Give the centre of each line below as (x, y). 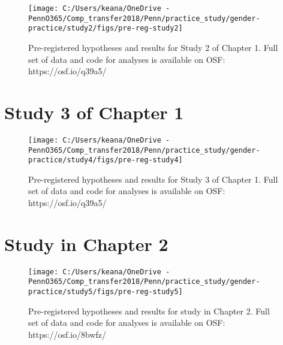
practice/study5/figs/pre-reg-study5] (106, 292)
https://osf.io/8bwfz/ (67, 334)
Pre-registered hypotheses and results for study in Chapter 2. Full (149, 311)
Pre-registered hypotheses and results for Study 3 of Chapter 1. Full (153, 179)
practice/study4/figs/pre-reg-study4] (106, 160)
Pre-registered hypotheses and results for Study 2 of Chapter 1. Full (153, 47)
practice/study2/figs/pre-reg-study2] (106, 28)
